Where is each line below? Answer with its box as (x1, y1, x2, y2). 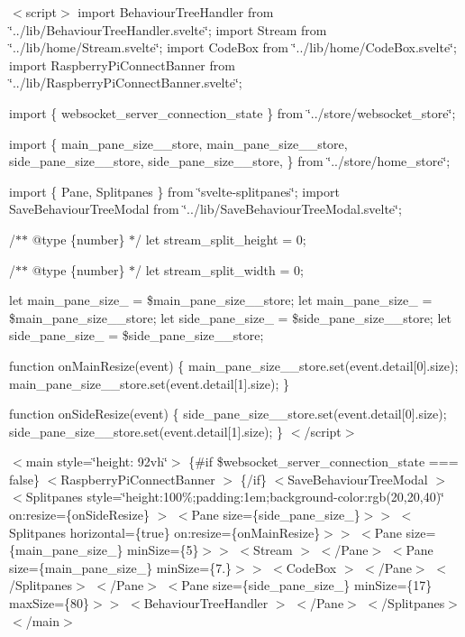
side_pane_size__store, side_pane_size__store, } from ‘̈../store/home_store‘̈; (9, 152, 451, 171)
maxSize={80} (9, 594, 90, 613)
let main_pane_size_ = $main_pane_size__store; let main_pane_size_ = (9, 291, 433, 309)
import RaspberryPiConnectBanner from (9, 55, 235, 74)
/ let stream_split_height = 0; (135, 229, 306, 248)
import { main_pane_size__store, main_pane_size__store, (9, 134, 348, 152)
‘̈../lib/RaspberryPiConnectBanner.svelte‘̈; (9, 73, 242, 92)
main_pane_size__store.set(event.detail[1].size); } (9, 374, 290, 392)
